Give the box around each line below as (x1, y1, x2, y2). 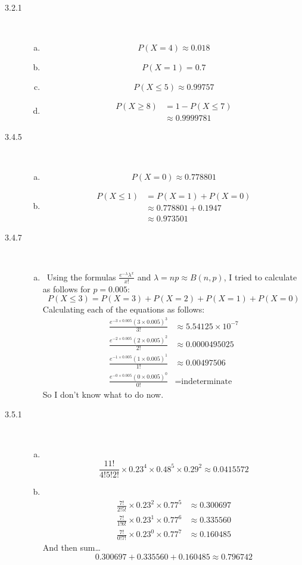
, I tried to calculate (223, 270, 297, 283)
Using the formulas (46, 270, 116, 283)
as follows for (42, 282, 91, 295)
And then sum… (42, 541, 101, 554)
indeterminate (181, 377, 232, 386)
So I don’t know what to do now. (42, 388, 164, 400)
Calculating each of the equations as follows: (42, 303, 205, 316)
